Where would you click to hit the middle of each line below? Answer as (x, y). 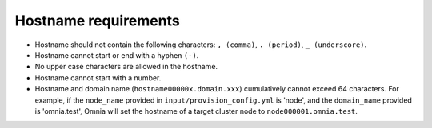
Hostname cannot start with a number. (98, 78)
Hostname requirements (97, 21)
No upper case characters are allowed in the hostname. (126, 67)
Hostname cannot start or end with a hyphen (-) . (117, 55)
